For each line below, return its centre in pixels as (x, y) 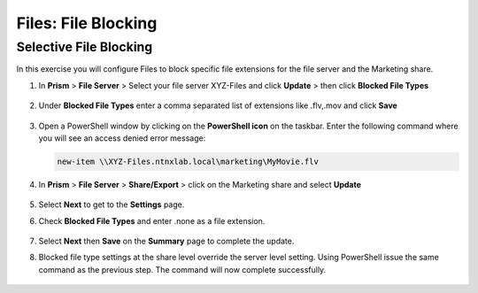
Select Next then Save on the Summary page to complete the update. (166, 241)
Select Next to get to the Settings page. (112, 204)
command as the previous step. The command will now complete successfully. (182, 269)
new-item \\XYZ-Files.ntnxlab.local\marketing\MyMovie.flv (188, 161)
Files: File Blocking (87, 23)
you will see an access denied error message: (122, 138)
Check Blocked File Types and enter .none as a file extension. (152, 220)
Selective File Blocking (85, 47)
